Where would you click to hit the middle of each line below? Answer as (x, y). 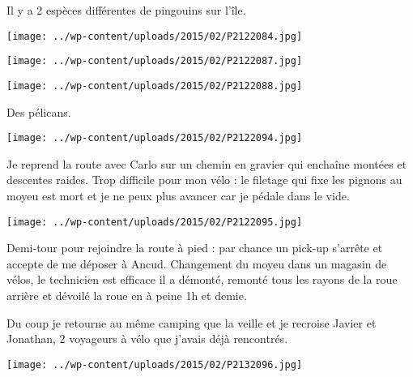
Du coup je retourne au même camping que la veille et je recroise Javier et (192, 322)
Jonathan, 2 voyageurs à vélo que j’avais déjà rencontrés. (147, 338)
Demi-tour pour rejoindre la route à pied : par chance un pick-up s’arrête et (195, 248)
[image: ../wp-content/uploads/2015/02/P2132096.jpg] (155, 364)
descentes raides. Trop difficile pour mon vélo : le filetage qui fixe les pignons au (204, 180)
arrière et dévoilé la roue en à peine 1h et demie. (127, 296)
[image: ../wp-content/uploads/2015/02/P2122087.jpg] (155, 61)
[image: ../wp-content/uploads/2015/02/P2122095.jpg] (155, 222)
